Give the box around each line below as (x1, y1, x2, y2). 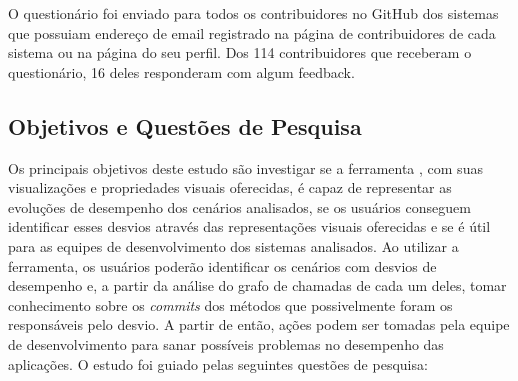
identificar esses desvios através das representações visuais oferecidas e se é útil (8, 216, 491, 237)
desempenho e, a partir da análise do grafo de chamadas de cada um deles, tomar (8, 275, 507, 296)
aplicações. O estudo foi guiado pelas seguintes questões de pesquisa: (8, 353, 428, 374)
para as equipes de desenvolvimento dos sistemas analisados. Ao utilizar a (8, 235, 459, 256)
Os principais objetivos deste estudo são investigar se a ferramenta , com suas (8, 157, 483, 178)
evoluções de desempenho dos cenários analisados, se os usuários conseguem (8, 196, 471, 217)
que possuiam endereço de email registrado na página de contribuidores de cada (8, 22, 496, 43)
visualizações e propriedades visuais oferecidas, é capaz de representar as (8, 177, 452, 198)
